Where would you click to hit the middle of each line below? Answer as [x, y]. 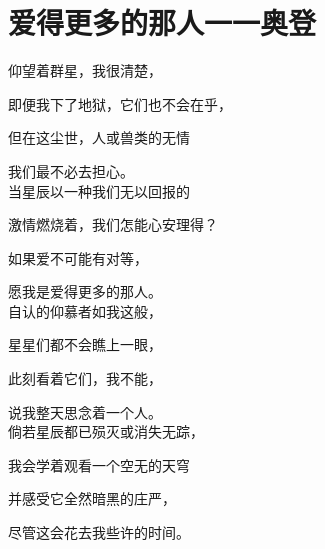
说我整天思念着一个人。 [85, 411]
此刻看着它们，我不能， [85, 378]
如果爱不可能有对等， [78, 257]
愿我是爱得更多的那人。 [85, 291]
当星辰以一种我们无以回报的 [99, 190]
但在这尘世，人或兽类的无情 [99, 137]
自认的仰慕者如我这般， [85, 310]
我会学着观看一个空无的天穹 [99, 464]
